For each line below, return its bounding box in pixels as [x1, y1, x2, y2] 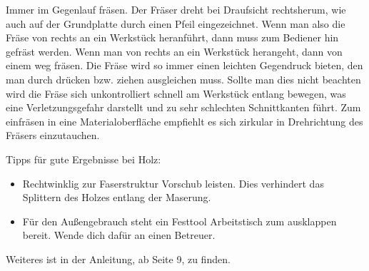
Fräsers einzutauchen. [6, 128, 100, 143]
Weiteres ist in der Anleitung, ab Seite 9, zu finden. [6, 251, 231, 266]
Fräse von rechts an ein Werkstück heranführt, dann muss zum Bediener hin [6, 30, 339, 45]
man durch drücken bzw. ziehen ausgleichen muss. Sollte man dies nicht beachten [6, 71, 361, 86]
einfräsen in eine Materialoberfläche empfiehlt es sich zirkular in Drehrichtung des [6, 113, 363, 128]
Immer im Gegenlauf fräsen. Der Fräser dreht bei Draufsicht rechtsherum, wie [6, 2, 346, 16]
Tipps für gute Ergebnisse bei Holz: [6, 151, 161, 166]
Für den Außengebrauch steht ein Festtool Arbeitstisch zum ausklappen [22, 213, 337, 228]
